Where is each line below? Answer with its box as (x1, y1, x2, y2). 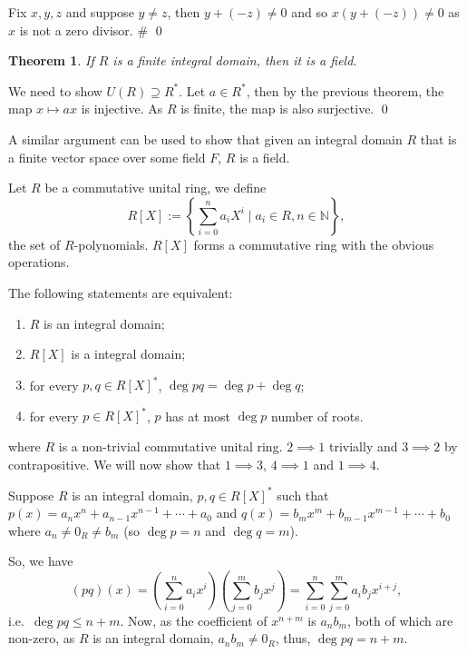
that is (420, 129, 457, 148)
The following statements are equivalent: (8, 282, 233, 302)
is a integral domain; (71, 344, 186, 363)
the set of (8, 234, 61, 253)
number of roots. (271, 406, 364, 425)
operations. (8, 253, 70, 272)
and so (291, 3, 327, 21)
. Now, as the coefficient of (120, 610, 268, 629)
